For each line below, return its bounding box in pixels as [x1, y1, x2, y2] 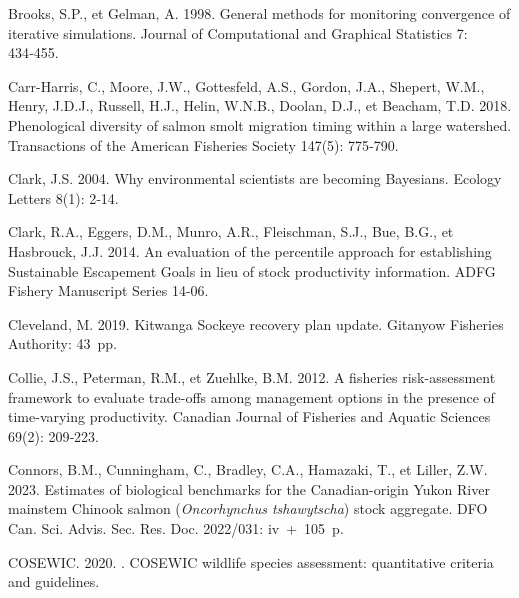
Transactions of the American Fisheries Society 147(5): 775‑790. [8, 134, 399, 155]
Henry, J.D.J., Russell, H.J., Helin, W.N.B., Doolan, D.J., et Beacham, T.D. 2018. [8, 95, 512, 116]
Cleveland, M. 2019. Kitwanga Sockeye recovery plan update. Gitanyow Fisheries [8, 313, 504, 334]
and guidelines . [8, 571, 100, 592]
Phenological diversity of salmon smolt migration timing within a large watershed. [8, 114, 512, 135]
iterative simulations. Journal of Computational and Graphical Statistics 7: [8, 22, 468, 43]
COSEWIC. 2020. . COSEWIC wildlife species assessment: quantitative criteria [8, 551, 494, 572]
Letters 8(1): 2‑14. [8, 187, 119, 208]
